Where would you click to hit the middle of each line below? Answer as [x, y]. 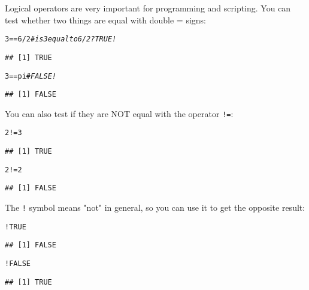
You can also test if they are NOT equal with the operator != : [119, 113]
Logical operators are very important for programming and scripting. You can [148, 8]
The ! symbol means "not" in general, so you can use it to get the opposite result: [155, 207]
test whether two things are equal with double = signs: [105, 20]
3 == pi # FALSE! [31, 76]
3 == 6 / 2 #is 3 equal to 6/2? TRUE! [61, 39]
